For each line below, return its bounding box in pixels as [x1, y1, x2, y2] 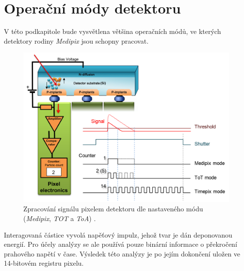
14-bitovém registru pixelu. [4, 258, 84, 268]
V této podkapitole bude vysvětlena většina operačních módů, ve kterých [4, 26, 221, 36]
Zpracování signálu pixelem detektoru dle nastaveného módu [23, 204, 203, 214]
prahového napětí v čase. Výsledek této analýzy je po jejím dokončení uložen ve [4, 248, 241, 258]
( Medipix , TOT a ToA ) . [23, 213, 96, 223]
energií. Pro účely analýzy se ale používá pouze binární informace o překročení [4, 239, 237, 249]
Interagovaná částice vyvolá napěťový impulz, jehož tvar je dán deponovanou [4, 229, 232, 239]
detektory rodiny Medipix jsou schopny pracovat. [4, 35, 149, 46]
